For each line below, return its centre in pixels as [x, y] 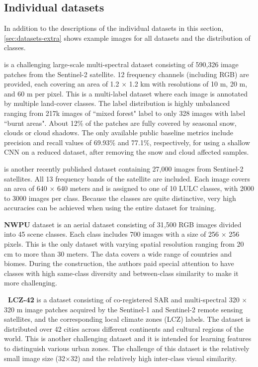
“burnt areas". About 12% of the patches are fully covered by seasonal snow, [120, 123]
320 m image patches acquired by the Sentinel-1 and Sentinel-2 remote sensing [124, 309]
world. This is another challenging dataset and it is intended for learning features [128, 338]
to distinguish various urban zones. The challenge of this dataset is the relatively [127, 348]
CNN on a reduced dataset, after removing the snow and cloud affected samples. [127, 152]
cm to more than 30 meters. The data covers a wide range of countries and [118, 253]
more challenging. [31, 283]
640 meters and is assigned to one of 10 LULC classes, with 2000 [155, 188]
